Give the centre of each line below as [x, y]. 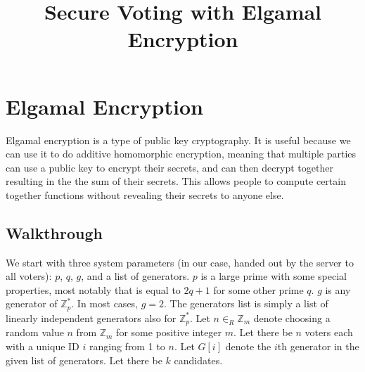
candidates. [198, 360]
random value [35, 332]
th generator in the [318, 346]
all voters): [29, 276]
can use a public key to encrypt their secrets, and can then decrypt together [169, 167]
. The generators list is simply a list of [246, 303]
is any [338, 289]
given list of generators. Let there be [84, 360]
